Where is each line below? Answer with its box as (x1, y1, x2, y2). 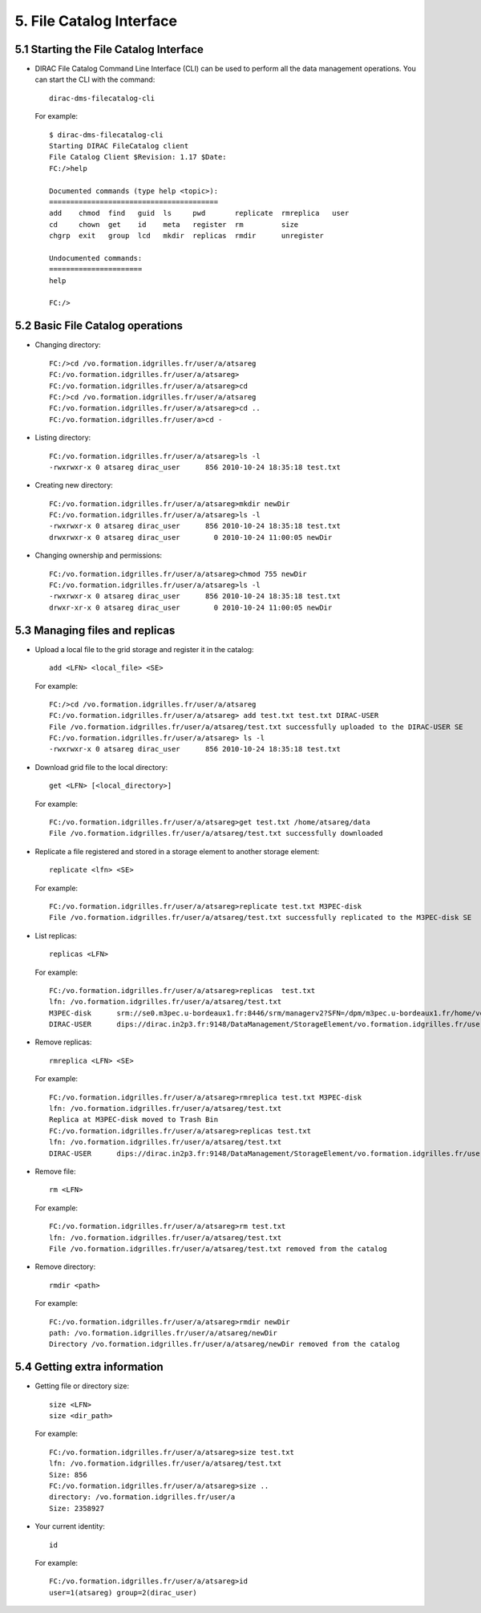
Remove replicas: (34, 1037, 92, 1047)
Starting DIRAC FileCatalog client (49, 141, 189, 151)
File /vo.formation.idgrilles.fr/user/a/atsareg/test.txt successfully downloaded (49, 829, 383, 838)
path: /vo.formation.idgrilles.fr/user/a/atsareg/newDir (49, 1328, 278, 1337)
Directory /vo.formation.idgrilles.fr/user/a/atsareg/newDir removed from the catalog (49, 1339, 400, 1349)
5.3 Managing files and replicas (14, 623, 176, 637)
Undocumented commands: (49, 253, 143, 262)
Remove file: (34, 1167, 76, 1176)
